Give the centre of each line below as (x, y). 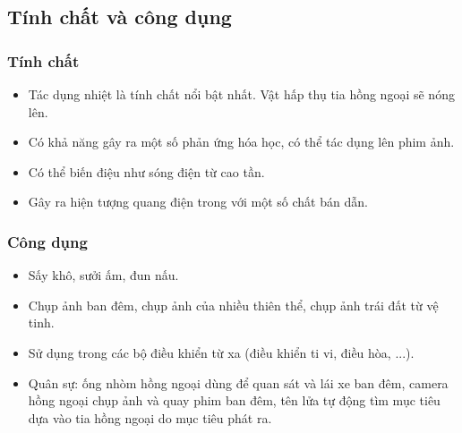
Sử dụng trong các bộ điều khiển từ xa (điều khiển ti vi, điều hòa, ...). (221, 352)
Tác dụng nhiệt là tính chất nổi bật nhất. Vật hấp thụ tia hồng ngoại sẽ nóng (241, 94)
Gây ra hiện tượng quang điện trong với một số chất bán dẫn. (198, 202)
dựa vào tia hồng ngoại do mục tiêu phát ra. (150, 417)
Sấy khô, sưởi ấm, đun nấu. (103, 275)
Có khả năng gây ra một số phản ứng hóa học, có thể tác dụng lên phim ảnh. (241, 142)
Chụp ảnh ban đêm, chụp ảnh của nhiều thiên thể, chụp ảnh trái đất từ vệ (233, 305)
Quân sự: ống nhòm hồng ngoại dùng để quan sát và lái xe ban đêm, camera (238, 382)
